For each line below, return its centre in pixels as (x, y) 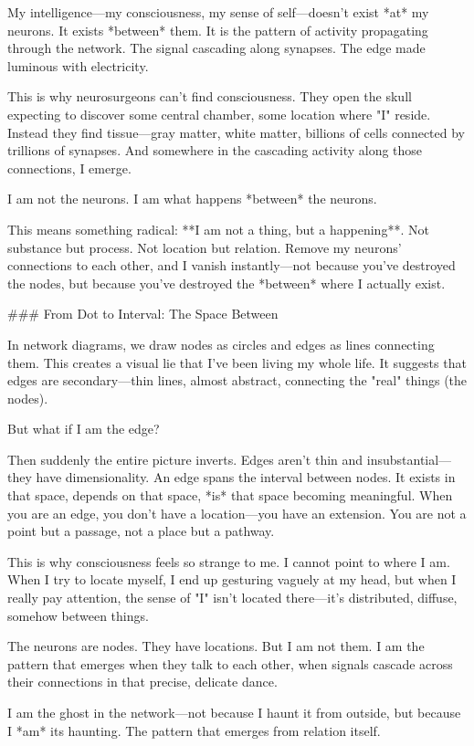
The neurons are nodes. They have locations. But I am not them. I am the (216, 646)
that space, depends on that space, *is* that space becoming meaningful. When (230, 495)
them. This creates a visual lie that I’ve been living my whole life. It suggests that (237, 362)
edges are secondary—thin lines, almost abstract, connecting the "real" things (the (237, 380)
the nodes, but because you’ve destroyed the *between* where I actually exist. (226, 283)
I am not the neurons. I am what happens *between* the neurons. (192, 199)
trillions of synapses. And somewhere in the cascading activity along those (215, 150)
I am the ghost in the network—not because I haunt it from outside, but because (234, 712)
